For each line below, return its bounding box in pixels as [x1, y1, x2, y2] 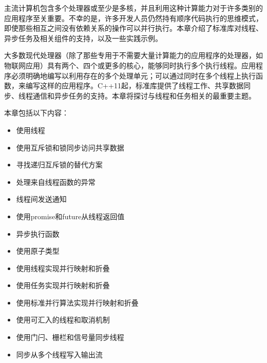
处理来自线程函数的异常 [16, 176, 96, 187]
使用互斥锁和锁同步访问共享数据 [16, 142, 124, 152]
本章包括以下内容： [4, 107, 69, 118]
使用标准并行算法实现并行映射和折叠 [16, 297, 139, 308]
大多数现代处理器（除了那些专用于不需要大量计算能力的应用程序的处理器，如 [4, 50, 263, 61]
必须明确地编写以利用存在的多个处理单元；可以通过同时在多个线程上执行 [11, 70, 256, 81]
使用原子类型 [16, 245, 60, 256]
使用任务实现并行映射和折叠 [16, 280, 110, 291]
